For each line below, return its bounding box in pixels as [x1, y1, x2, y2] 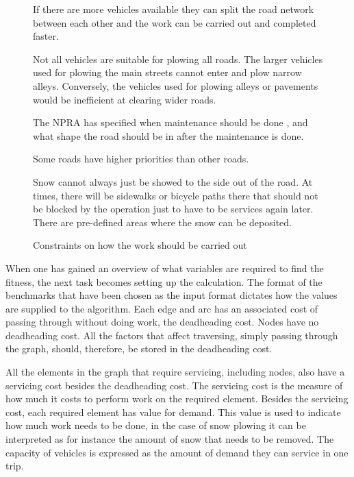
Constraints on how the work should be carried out [33, 238, 247, 252]
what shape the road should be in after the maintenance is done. [33, 128, 304, 143]
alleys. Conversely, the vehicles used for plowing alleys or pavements [33, 78, 318, 93]
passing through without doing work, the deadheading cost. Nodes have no [5, 315, 319, 329]
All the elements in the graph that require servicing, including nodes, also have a [5, 365, 345, 379]
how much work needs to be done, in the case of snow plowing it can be [5, 418, 306, 432]
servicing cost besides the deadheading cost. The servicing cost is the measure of [5, 378, 343, 392]
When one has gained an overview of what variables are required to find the [5, 260, 324, 275]
